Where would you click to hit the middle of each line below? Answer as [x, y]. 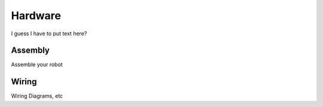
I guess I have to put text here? [49, 33]
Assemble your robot [37, 65]
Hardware [36, 16]
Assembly [31, 51]
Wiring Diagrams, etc [37, 96]
